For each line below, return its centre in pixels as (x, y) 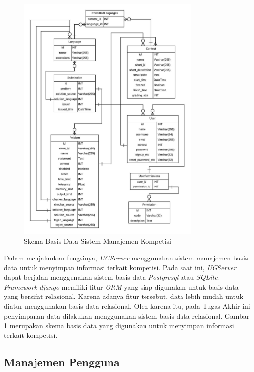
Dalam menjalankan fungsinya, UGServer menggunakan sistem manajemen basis (126, 258)
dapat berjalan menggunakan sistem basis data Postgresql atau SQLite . (112, 277)
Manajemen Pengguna (62, 361)
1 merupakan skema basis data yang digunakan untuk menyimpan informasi (119, 325)
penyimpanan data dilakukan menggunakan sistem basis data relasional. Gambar (127, 316)
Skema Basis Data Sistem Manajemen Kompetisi (97, 241)
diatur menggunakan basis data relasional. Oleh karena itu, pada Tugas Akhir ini (127, 306)
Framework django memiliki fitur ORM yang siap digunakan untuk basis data (121, 286)
